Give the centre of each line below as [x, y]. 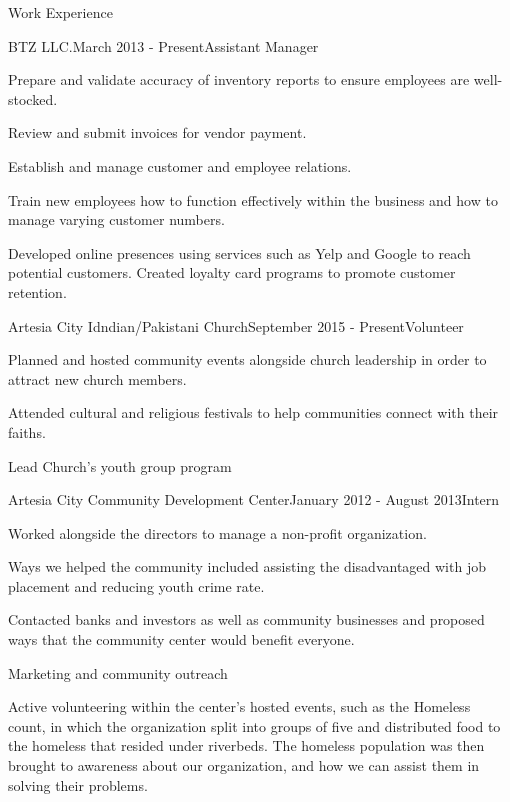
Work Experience [60, 12]
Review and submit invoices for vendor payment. [157, 132]
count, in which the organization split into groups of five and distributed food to [254, 725]
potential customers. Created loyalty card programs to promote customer [232, 272]
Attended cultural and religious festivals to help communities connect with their [253, 412]
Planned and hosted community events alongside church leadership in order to [247, 359]
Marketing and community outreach [118, 672]
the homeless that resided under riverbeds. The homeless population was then [246, 745]
